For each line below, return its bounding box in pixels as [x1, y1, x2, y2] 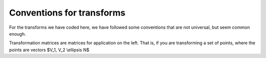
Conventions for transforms [9, 7, 126, 18]
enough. [9, 31, 27, 37]
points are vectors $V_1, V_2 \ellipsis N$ [9, 47, 90, 53]
